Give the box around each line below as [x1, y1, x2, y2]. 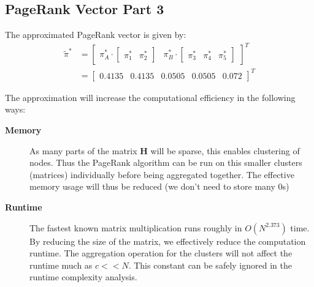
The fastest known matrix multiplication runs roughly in [29, 221, 242, 234]
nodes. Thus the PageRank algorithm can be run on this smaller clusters [29, 156, 302, 169]
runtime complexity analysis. [29, 270, 137, 283]
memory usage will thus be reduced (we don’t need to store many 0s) [29, 180, 289, 193]
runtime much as [29, 258, 93, 271]
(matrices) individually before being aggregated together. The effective [29, 168, 294, 181]
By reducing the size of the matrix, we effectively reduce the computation [29, 234, 306, 247]
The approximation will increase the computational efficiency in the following [5, 91, 296, 103]
